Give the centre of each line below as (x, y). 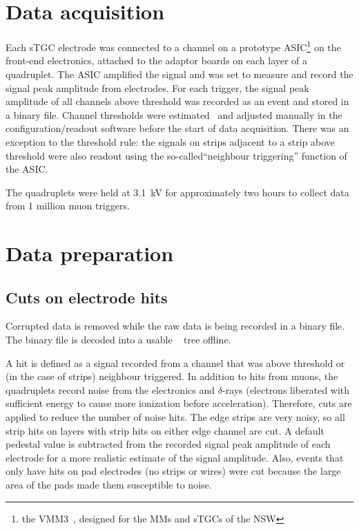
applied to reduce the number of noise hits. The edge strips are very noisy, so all (175, 417)
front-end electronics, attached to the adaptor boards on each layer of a (157, 60)
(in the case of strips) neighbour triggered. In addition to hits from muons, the (172, 376)
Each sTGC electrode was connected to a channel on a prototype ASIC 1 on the (173, 46)
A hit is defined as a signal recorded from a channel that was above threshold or (175, 362)
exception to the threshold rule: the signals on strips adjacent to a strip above (171, 141)
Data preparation (90, 253)
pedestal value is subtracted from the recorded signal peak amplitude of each (168, 444)
